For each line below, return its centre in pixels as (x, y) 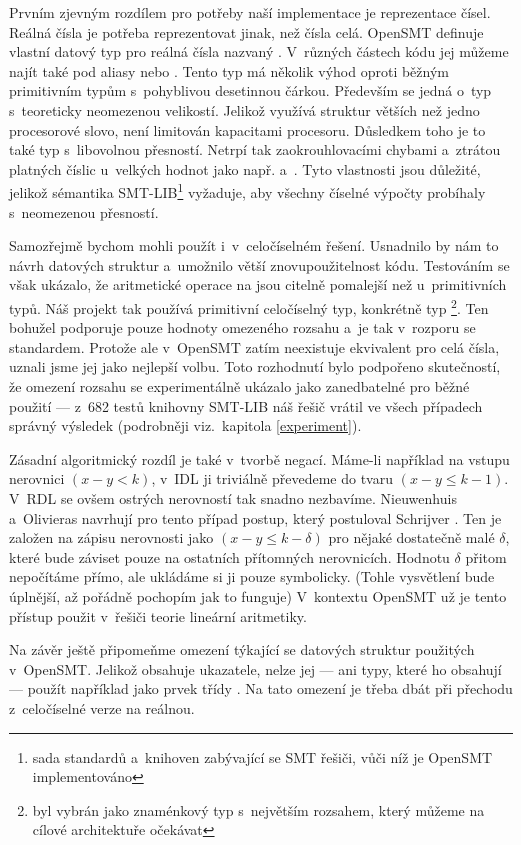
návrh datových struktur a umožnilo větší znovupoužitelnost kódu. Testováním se (259, 264)
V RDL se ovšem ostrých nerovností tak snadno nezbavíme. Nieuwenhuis (233, 497)
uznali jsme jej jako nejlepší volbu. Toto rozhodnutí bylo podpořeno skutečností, (255, 366)
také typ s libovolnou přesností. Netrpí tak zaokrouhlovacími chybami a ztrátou (255, 149)
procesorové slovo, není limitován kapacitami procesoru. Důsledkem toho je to (247, 129)
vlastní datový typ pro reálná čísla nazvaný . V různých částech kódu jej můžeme (259, 51)
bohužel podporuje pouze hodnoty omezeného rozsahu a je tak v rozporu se (242, 327)
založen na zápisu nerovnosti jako (111, 537)
